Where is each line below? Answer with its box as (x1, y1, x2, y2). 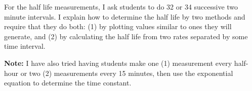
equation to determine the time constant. (4, 77, 132, 88)
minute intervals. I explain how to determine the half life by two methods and (4, 11, 245, 22)
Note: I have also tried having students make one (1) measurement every (4, 57, 232, 68)
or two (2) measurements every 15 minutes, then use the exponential (20, 67, 233, 78)
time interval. (4, 41, 46, 51)
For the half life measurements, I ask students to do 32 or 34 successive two (4, 2, 238, 12)
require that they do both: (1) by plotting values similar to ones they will (4, 21, 232, 32)
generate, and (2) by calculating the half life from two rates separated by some (4, 31, 248, 41)
